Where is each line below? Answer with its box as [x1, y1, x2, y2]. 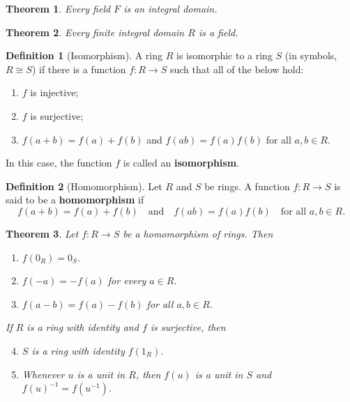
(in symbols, [284, 48, 337, 63]
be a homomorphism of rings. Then [123, 226, 273, 240]
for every [107, 273, 146, 288]
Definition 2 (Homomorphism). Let [6, 178, 162, 193]
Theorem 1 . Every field [6, 1, 111, 15]
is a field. [198, 24, 238, 39]
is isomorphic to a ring [176, 48, 273, 63]
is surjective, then [150, 320, 226, 334]
